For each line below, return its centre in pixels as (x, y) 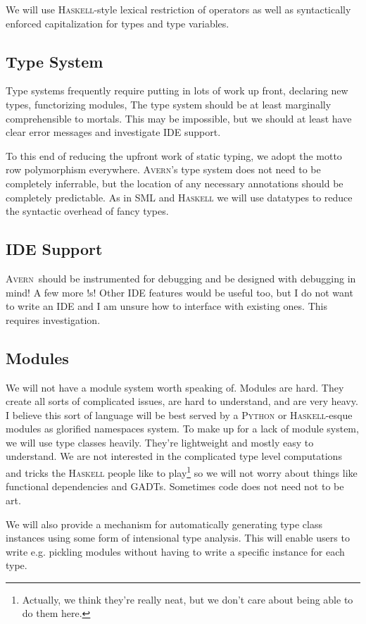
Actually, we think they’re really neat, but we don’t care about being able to (188, 599)
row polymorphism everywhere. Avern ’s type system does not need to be (163, 169)
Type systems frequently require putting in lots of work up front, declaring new (177, 91)
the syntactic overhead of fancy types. (87, 211)
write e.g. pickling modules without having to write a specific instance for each (175, 551)
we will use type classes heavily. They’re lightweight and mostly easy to (160, 442)
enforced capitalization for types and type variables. (118, 23)
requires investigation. (53, 319)
